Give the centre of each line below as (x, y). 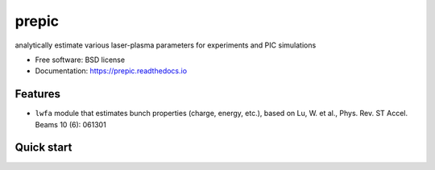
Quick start (43, 148)
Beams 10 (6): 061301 (70, 124)
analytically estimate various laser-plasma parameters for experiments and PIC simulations (166, 45)
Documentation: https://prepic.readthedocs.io (111, 71)
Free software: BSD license (80, 60)
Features (37, 94)
